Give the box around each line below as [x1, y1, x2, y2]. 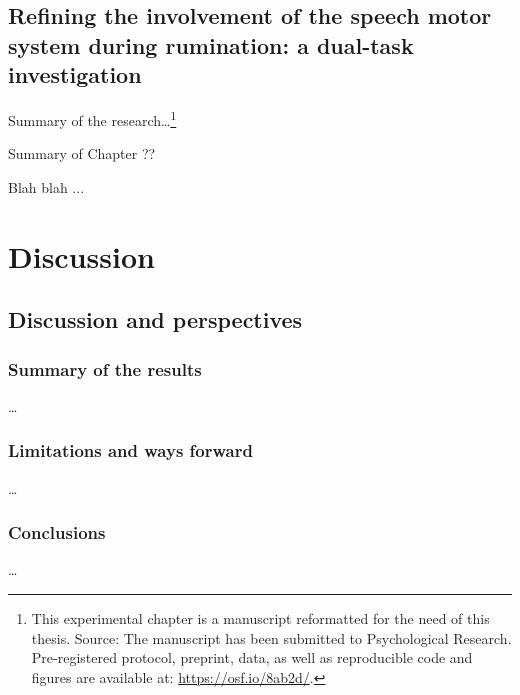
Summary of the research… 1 [8, 106, 177, 130]
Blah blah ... [8, 176, 85, 197]
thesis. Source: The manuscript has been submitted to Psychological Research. [31, 627, 512, 648]
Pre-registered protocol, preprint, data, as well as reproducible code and [31, 647, 473, 668]
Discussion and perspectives [8, 304, 303, 335]
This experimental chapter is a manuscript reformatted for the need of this [31, 608, 490, 629]
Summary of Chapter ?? [8, 143, 156, 164]
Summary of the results [8, 356, 202, 381]
